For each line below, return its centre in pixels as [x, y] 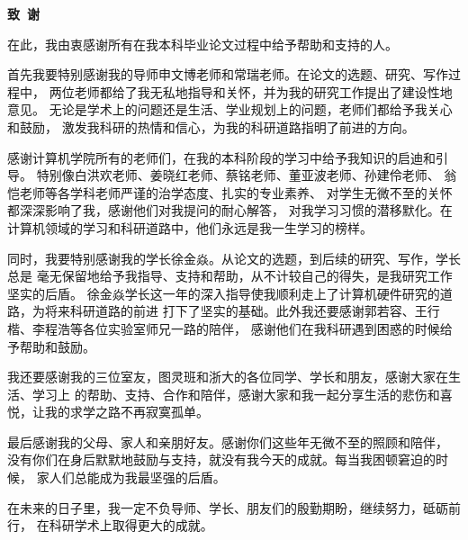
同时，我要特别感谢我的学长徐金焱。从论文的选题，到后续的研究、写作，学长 [234, 258]
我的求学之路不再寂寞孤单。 [126, 412]
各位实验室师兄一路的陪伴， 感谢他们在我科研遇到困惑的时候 [261, 328]
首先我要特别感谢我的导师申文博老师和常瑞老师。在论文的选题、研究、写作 [228, 74]
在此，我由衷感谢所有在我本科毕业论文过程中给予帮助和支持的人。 [202, 44]
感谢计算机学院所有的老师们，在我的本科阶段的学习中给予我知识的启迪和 [221, 157]
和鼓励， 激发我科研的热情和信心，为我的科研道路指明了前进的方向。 [211, 126]
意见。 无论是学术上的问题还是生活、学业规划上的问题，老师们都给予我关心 [230, 109]
